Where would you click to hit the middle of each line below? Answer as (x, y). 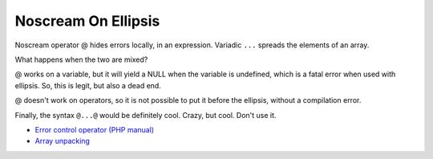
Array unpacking (62, 141)
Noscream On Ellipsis (87, 21)
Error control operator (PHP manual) (95, 129)
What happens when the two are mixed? (81, 59)
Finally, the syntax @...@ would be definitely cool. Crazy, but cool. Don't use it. (146, 115)
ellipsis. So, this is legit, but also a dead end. (88, 85)
